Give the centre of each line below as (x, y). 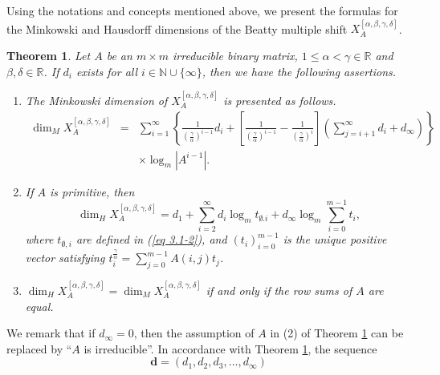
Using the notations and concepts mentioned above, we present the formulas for (202, 10)
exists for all (107, 71)
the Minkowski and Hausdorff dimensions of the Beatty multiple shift (177, 28)
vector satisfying (65, 258)
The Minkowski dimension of (96, 100)
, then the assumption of (194, 333)
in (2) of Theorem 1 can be (337, 333)
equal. (39, 306)
